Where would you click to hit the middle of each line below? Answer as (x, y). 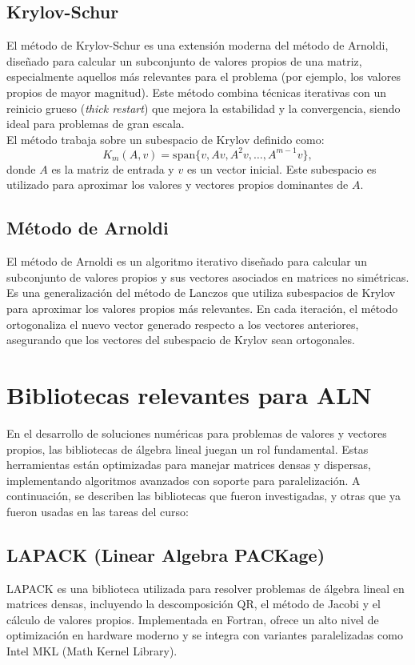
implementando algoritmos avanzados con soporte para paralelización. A (184, 480)
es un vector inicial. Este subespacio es (281, 168)
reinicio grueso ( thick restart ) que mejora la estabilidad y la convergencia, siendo (204, 108)
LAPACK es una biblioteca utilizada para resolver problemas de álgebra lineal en (206, 588)
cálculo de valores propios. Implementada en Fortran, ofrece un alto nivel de (193, 619)
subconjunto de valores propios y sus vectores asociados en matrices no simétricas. (208, 276)
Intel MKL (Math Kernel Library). (92, 651)
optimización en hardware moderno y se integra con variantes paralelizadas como (205, 635)
